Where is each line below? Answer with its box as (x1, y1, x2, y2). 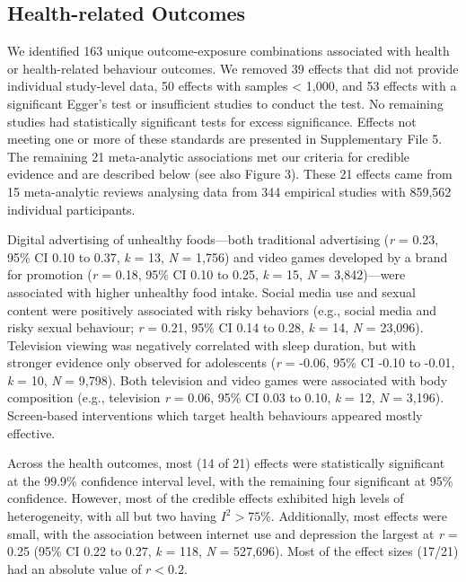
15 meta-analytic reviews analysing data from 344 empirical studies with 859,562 (7, 181, 452, 200)
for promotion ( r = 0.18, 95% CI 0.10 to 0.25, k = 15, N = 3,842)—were (7, 265, 406, 284)
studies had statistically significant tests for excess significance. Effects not (7, 111, 417, 130)
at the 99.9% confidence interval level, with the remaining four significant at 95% (7, 471, 453, 489)
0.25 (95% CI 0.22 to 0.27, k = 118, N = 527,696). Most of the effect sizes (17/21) (7, 542, 459, 560)
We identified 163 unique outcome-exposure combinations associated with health (7, 41, 450, 60)
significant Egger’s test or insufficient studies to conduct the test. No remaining (7, 93, 444, 112)
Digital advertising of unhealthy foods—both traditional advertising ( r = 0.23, (7, 230, 439, 249)
